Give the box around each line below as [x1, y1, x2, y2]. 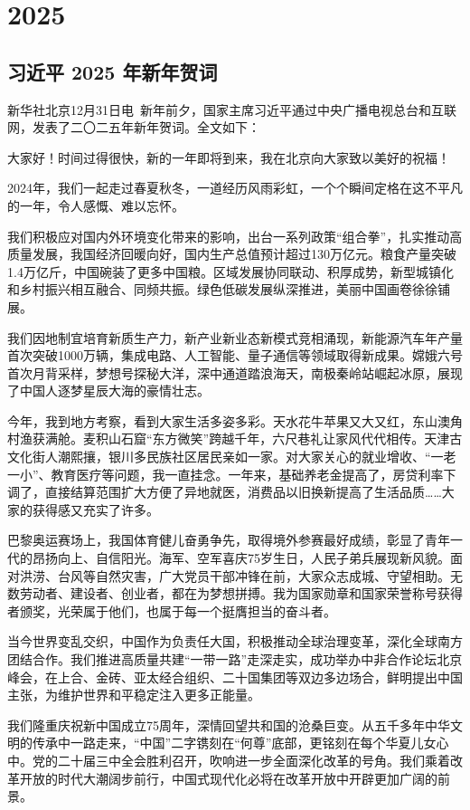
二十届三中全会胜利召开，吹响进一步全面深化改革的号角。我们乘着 [57, 750, 450, 769]
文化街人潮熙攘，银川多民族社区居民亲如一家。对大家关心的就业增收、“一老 [7, 447, 456, 466]
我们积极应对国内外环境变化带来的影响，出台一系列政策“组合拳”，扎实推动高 [7, 226, 463, 245]
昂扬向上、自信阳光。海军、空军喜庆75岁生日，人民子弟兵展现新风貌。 [32, 548, 450, 567]
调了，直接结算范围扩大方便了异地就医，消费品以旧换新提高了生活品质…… [7, 482, 442, 501]
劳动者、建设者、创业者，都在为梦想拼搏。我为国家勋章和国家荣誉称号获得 [19, 584, 463, 603]
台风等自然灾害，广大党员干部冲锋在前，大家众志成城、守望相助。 [57, 566, 450, 585]
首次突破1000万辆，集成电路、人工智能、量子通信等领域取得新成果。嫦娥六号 [7, 346, 463, 365]
